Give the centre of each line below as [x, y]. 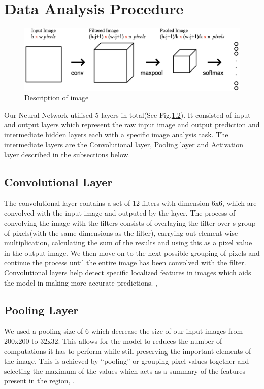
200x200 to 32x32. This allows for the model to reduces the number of [113, 341]
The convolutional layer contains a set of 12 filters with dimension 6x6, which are [130, 203]
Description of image [57, 98]
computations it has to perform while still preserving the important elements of [128, 351]
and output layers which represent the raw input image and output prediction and [132, 125]
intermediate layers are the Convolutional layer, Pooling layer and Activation [124, 144]
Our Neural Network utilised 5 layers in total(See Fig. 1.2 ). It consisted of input [127, 114]
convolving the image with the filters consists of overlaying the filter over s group [130, 223]
